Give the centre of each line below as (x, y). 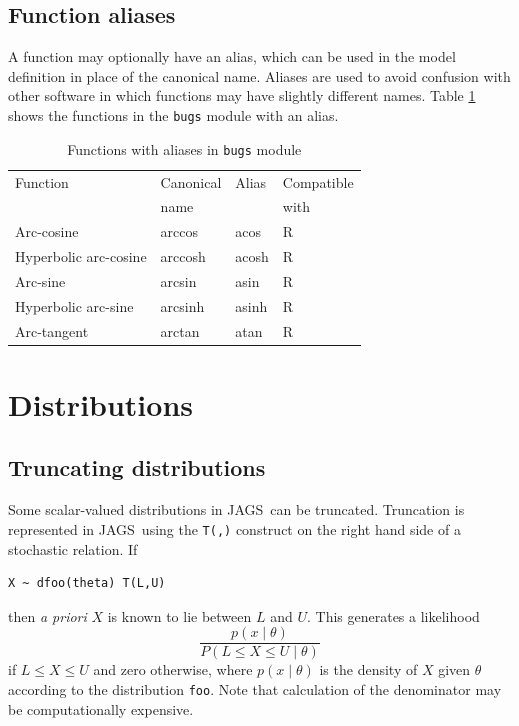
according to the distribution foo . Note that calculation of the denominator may (255, 688)
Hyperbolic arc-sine (74, 305)
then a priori (47, 615)
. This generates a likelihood (393, 615)
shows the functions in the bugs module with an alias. (173, 114)
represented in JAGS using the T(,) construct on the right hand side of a (234, 528)
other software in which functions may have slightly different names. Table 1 (242, 95)
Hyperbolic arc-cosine (81, 256)
